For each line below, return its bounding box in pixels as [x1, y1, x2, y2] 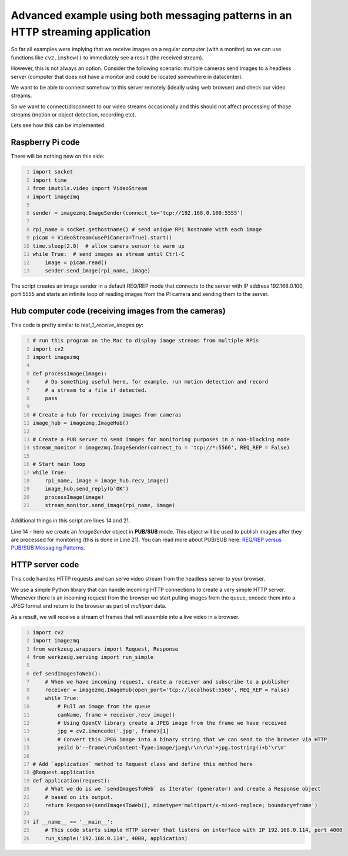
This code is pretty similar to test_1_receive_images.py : [11, 321, 144, 329]
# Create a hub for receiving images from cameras [32, 411, 182, 418]
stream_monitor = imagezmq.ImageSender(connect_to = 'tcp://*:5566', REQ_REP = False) [32, 444, 290, 451]
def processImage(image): [32, 370, 108, 377]
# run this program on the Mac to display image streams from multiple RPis [32, 337, 259, 344]
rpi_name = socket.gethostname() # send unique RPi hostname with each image [32, 227, 262, 233]
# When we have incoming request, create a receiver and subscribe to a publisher [45, 678, 290, 685]
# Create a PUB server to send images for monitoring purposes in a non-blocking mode [32, 436, 290, 442]
